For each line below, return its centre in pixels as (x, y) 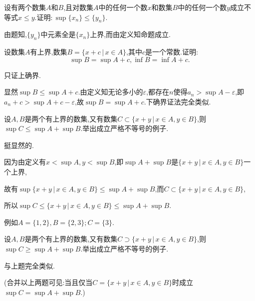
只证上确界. (22, 75)
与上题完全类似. (29, 265)
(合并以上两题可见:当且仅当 (48, 282)
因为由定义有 (25, 162)
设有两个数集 (25, 7)
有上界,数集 (49, 52)
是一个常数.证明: (172, 52)
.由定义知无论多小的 (111, 92)
